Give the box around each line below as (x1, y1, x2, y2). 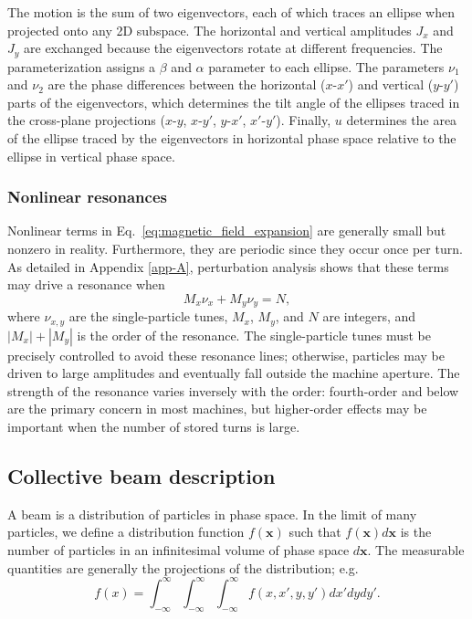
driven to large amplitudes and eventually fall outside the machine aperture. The (7, 363, 460, 383)
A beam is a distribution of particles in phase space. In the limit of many (7, 504, 417, 523)
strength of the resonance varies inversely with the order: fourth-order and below (7, 381, 459, 400)
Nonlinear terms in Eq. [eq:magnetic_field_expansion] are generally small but (7, 221, 446, 240)
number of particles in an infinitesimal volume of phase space (7, 540, 350, 560)
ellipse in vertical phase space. (7, 146, 175, 165)
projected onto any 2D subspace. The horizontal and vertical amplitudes (7, 20, 412, 39)
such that (288, 522, 341, 541)
